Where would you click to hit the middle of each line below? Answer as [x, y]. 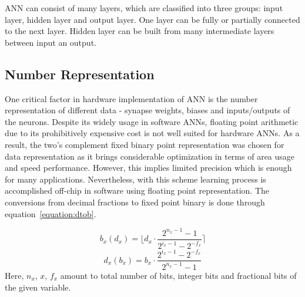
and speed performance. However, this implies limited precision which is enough [148, 168]
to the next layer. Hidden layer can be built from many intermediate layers [140, 31]
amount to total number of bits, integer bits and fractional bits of [178, 275]
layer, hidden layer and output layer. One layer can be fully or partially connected [152, 19]
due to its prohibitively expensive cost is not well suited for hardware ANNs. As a [152, 133]
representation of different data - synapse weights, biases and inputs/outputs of [148, 110]
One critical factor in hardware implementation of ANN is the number [131, 98]
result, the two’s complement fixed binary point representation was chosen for [145, 144]
